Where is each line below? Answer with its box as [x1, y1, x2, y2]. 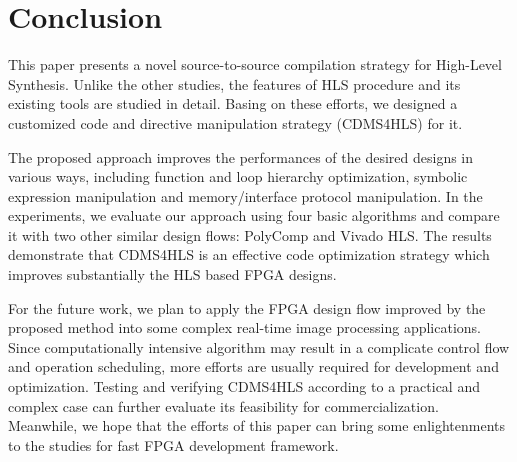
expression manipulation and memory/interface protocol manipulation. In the [8, 185, 483, 206]
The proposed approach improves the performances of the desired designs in [8, 146, 474, 167]
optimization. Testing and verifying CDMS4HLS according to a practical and [8, 376, 480, 397]
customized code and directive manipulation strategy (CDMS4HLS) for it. [8, 112, 463, 133]
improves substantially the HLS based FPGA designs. [8, 264, 337, 285]
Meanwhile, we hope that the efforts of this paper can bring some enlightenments [8, 415, 506, 436]
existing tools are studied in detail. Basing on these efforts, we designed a [8, 93, 458, 114]
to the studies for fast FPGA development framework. [8, 434, 339, 455]
